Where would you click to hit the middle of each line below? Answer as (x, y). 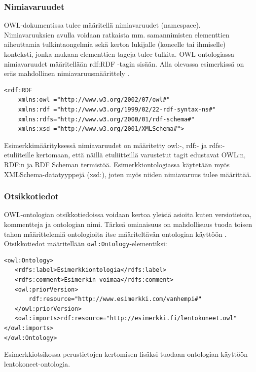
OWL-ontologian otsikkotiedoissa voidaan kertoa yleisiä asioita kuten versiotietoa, (128, 214)
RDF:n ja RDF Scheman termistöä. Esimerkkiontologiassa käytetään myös (117, 164)
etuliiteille (19, 155)
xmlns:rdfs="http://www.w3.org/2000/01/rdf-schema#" (106, 119)
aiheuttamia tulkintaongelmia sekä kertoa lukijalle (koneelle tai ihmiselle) (115, 44)
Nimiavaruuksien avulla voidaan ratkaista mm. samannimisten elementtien (117, 34)
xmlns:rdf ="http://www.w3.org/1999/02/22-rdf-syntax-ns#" (117, 109)
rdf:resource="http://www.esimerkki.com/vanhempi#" (115, 299)
